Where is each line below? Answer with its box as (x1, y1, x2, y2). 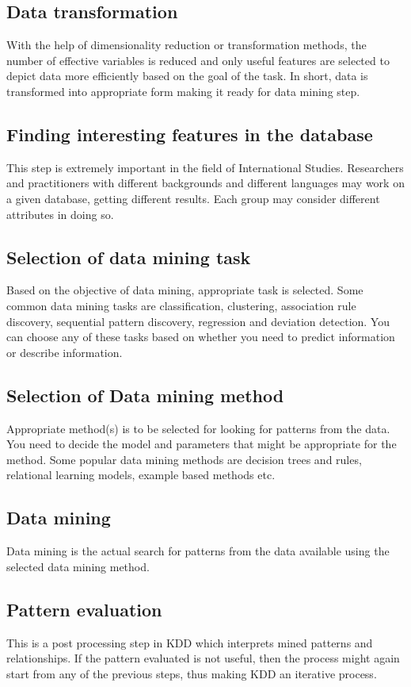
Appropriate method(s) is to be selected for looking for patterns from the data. (6, 420, 390, 436)
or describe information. (6, 343, 123, 360)
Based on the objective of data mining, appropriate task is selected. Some (6, 282, 363, 298)
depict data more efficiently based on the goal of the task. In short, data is (6, 67, 368, 84)
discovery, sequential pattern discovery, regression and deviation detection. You (6, 313, 390, 329)
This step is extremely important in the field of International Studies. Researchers (6, 159, 404, 175)
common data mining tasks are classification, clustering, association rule (6, 297, 356, 313)
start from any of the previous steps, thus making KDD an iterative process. (6, 665, 377, 681)
